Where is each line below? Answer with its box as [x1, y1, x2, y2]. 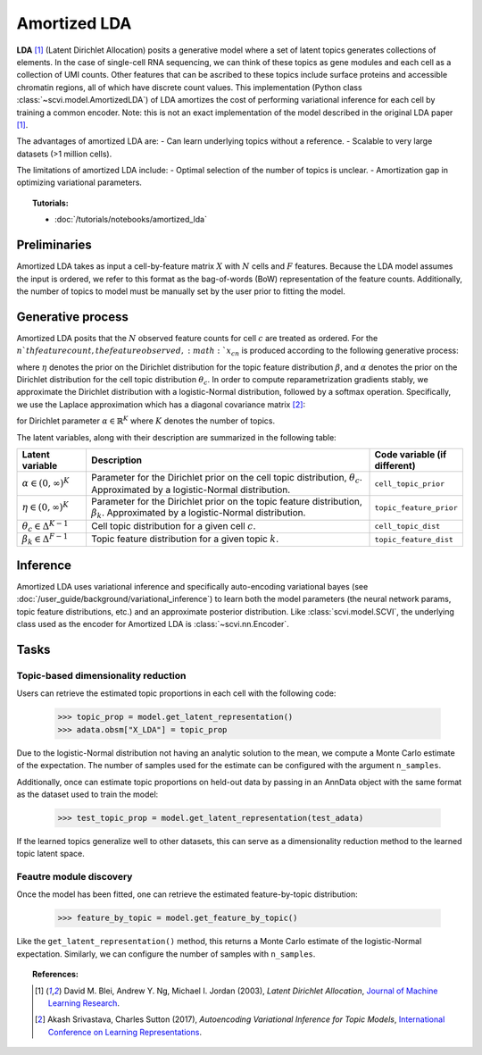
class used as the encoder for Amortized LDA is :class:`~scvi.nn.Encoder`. [16, 619, 289, 630]
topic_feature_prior [374, 503, 459, 513]
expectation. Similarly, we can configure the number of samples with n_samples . [16, 948, 316, 959]
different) [374, 459, 416, 472]
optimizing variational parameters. [16, 177, 143, 188]
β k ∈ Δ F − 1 [21, 532, 69, 547]
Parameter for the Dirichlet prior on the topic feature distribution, [90, 496, 363, 508]
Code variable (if [374, 448, 446, 460]
